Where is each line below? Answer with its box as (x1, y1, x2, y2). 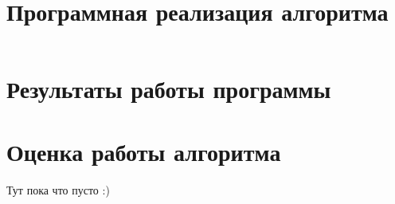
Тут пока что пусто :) (6, 181, 110, 198)
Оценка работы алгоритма (6, 135, 281, 167)
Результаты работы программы (6, 73, 331, 105)
